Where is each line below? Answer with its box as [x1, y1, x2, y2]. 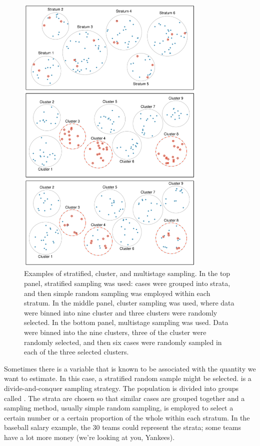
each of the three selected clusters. [24, 346, 129, 357]
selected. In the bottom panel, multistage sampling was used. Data [24, 317, 228, 327]
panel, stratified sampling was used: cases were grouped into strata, [24, 278, 230, 288]
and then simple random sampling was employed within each [24, 287, 210, 298]
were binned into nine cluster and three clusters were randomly [24, 307, 217, 317]
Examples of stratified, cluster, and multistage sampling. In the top [24, 268, 230, 278]
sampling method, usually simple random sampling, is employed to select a [4, 402, 233, 413]
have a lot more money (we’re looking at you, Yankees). [4, 431, 175, 442]
